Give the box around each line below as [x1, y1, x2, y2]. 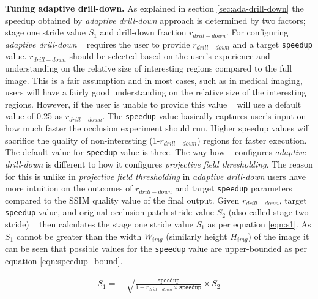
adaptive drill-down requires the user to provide [5, 37, 190, 50]
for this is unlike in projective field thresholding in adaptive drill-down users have [5, 169, 306, 182]
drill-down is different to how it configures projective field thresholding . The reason [5, 157, 313, 170]
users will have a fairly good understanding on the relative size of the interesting [5, 86, 306, 98]
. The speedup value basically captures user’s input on [102, 109, 306, 122]
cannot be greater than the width [16, 229, 142, 242]
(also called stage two [228, 205, 309, 218]
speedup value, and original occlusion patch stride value [5, 205, 215, 218]
